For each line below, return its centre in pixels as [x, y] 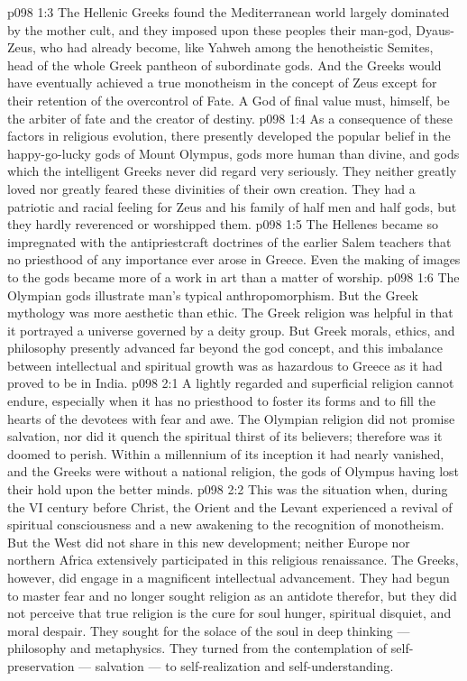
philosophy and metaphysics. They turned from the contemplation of [197, 648]
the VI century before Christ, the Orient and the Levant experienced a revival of [230, 506]
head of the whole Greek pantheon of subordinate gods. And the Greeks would [224, 64]
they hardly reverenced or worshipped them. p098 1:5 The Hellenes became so [223, 224]
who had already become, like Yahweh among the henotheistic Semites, [237, 47]
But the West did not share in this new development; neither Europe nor [209, 542]
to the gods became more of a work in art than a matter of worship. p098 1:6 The [233, 276]
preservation [41, 665]
